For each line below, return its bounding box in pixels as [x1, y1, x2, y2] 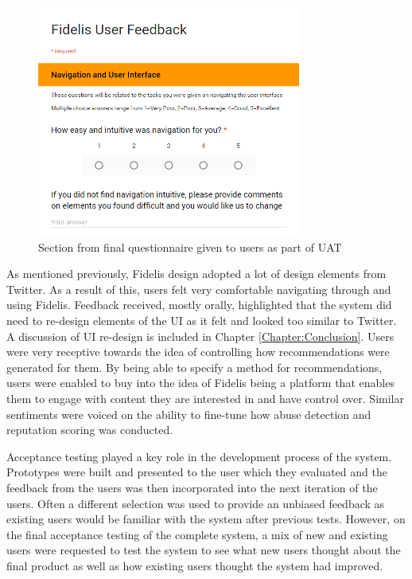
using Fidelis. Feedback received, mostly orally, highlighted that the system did [6, 296, 392, 313]
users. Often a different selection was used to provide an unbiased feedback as [6, 495, 385, 511]
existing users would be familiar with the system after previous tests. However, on [6, 511, 406, 527]
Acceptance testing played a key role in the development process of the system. [6, 448, 392, 464]
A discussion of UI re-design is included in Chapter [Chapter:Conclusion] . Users [6, 327, 395, 344]
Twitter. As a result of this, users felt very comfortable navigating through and [6, 280, 391, 297]
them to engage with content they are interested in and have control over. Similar [6, 389, 404, 406]
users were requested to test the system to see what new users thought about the [6, 542, 401, 558]
